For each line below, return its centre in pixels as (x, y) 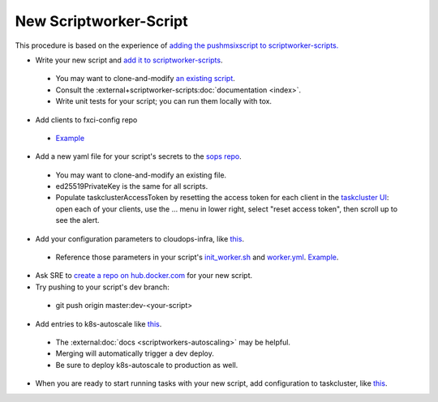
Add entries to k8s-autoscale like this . (99, 323)
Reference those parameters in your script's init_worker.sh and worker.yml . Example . (197, 257)
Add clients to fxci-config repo (86, 120)
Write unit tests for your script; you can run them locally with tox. (163, 101)
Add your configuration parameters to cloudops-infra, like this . (140, 238)
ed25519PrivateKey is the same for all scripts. (132, 186)
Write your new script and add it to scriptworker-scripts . (129, 60)
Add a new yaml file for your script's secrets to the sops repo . (139, 156)
